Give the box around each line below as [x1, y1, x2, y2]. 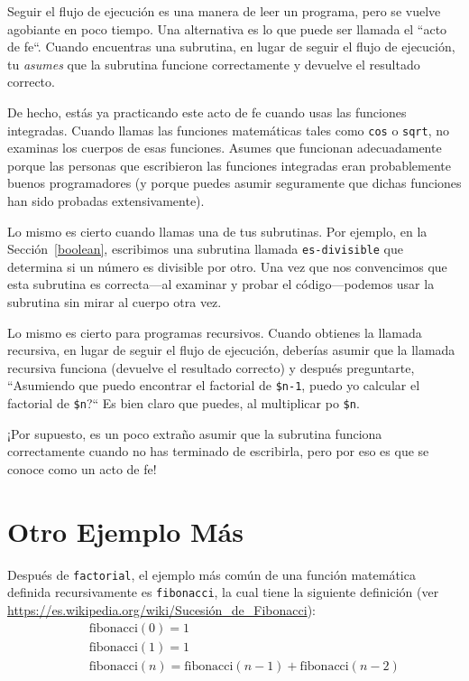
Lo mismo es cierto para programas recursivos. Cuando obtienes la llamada [7, 322, 422, 341]
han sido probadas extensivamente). [7, 191, 205, 210]
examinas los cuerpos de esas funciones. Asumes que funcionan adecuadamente [7, 138, 442, 157]
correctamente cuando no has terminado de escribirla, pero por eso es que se [7, 442, 429, 461]
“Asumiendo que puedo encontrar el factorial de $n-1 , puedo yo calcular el [7, 376, 420, 395]
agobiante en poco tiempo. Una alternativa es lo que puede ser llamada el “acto [7, 19, 447, 38]
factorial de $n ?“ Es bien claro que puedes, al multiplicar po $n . [7, 394, 360, 413]
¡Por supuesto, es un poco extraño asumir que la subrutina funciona [7, 424, 382, 443]
